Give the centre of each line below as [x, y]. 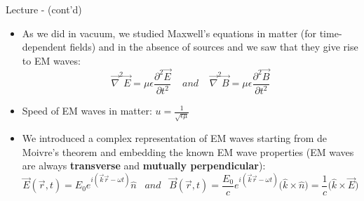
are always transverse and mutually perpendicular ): [144, 166]
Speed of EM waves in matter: [87, 110]
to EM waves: [51, 60]
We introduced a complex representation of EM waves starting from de [175, 137]
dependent [44, 47]
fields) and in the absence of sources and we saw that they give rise [214, 47]
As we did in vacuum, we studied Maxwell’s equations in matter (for [169, 33]
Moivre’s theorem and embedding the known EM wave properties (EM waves [188, 151]
